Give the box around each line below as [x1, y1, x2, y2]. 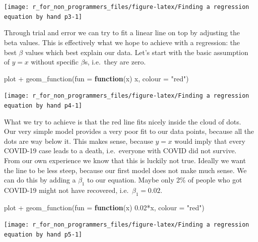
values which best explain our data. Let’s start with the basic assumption [25, 47, 249, 57]
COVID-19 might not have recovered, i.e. [4, 184, 129, 195]
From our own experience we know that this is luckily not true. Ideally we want [4, 155, 246, 165]
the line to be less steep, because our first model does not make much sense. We [4, 165, 247, 175]
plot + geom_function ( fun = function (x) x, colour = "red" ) [4, 73, 189, 83]
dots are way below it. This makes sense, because [4, 135, 153, 146]
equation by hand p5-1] [4, 231, 82, 238]
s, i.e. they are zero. [84, 57, 146, 67]
